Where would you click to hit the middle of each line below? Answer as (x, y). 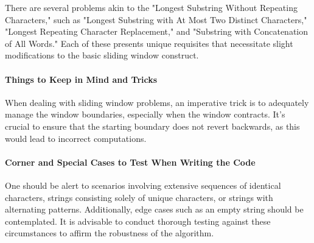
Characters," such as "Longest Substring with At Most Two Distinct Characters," (156, 19)
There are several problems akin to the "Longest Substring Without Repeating (151, 7)
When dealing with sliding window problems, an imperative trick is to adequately (157, 102)
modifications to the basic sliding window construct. (102, 55)
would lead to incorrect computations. (76, 138)
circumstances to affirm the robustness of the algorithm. (110, 233)
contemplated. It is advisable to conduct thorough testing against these (138, 221)
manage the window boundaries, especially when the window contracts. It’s (145, 114)
